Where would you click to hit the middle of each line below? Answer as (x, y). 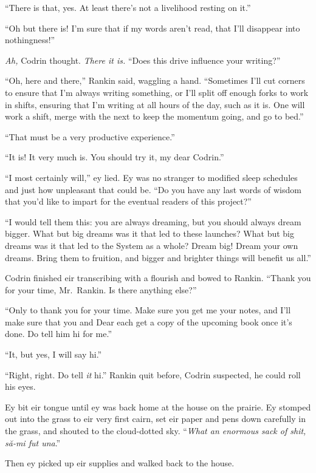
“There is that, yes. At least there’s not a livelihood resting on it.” (128, 7)
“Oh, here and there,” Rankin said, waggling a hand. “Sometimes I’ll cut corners (155, 80)
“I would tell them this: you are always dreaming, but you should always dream (153, 221)
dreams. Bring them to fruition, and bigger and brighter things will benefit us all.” (158, 257)
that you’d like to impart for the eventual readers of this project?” (128, 201)
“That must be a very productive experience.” (90, 136)
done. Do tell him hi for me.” (59, 334)
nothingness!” (30, 40)
